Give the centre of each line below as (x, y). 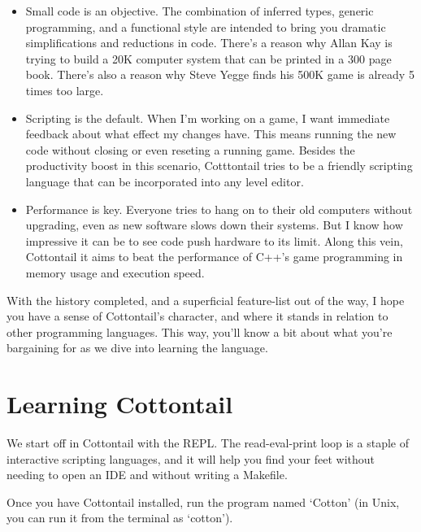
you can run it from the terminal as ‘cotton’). (120, 518)
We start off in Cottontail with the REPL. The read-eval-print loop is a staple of (208, 443)
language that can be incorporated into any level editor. (165, 181)
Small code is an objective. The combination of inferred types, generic (200, 11)
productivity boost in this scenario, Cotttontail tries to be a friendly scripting (219, 166)
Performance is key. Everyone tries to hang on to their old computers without (219, 209)
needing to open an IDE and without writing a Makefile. (147, 475)
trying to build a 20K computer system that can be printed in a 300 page (208, 58)
